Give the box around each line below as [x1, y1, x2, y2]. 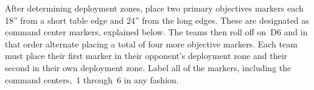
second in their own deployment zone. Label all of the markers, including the [5, 61, 291, 74]
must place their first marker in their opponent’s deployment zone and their [5, 49, 288, 62]
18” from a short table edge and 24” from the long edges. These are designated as [5, 13, 309, 26]
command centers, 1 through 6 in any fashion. [5, 73, 179, 86]
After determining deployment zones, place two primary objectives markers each [5, 2, 304, 14]
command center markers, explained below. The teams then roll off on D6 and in [5, 26, 308, 38]
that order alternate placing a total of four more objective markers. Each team [5, 37, 298, 50]
